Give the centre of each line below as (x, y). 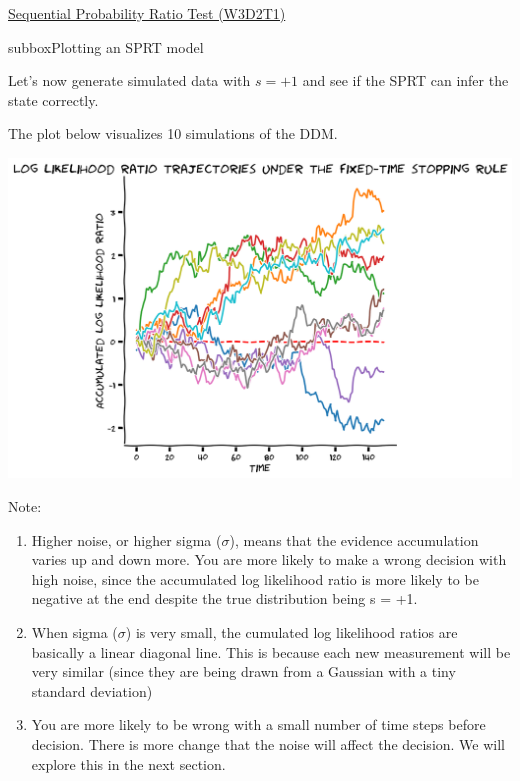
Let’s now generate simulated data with (129, 80)
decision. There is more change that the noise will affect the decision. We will (268, 743)
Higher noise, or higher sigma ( (126, 539)
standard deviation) (92, 690)
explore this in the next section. (128, 763)
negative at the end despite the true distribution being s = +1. (224, 598)
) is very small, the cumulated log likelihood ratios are (291, 631)
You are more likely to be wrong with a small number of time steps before (258, 724)
